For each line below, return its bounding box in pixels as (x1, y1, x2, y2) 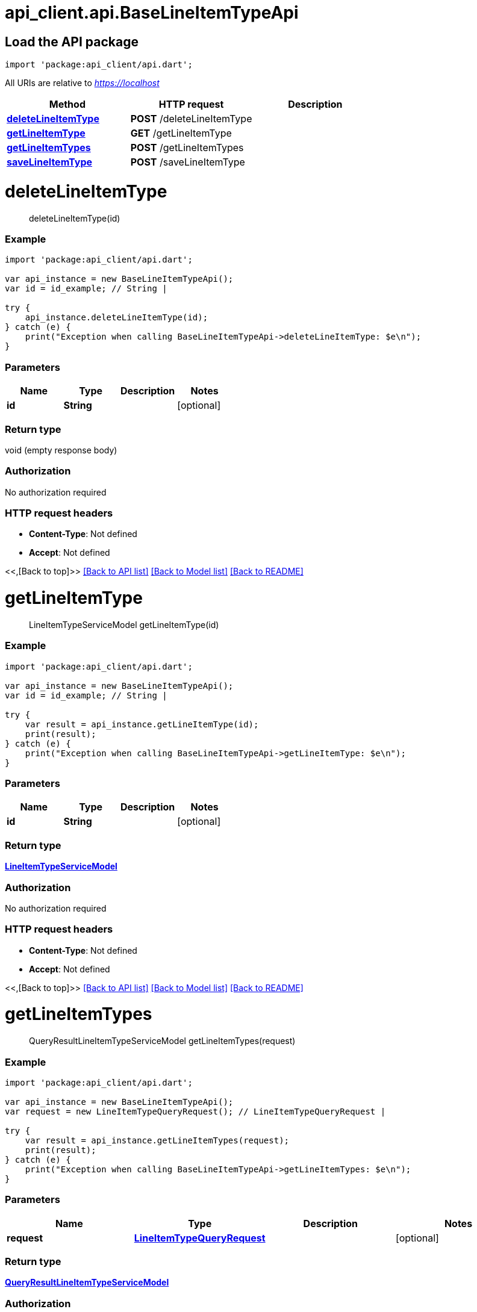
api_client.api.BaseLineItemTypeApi (5, 2, 299, 23)
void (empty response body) (5, 444, 117, 455)
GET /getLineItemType (130, 127, 232, 140)
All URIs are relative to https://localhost (5, 78, 160, 89)
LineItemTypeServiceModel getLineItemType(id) (29, 619, 219, 630)
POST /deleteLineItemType (130, 113, 252, 125)
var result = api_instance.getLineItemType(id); (25, 719, 259, 729)
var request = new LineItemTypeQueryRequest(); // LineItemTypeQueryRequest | (5, 1106, 386, 1116)
